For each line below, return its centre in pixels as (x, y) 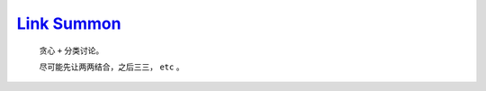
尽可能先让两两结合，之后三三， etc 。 (112, 67)
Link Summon (69, 23)
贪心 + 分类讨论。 (72, 50)
